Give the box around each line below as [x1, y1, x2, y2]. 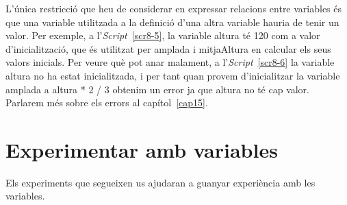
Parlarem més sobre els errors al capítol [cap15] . [5, 95, 208, 110]
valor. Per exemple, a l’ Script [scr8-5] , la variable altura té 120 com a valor [5, 28, 320, 43]
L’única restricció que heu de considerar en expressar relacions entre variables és [5, 1, 342, 15]
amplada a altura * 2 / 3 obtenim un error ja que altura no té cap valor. [5, 82, 310, 96]
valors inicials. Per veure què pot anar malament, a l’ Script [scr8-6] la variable [5, 55, 335, 69]
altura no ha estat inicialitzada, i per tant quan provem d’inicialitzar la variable [5, 68, 340, 82]
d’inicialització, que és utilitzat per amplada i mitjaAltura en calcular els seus [5, 41, 331, 56]
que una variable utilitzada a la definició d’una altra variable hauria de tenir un [5, 14, 339, 29]
